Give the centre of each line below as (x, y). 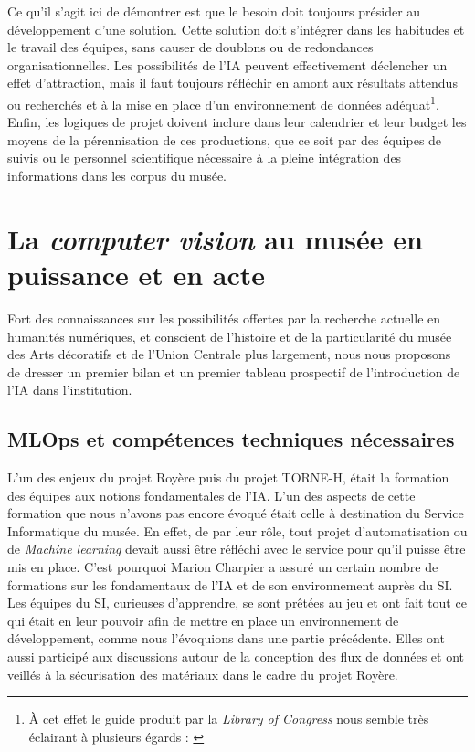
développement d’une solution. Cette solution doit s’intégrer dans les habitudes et (236, 29)
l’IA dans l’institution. (70, 390)
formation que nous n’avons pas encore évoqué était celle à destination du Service (236, 513)
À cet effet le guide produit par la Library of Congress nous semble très (229, 719)
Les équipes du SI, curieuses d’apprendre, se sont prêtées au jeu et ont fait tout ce (237, 603)
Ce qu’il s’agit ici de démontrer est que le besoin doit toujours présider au (214, 11)
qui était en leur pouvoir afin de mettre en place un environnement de (203, 620)
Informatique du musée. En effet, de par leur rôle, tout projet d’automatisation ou (237, 530)
